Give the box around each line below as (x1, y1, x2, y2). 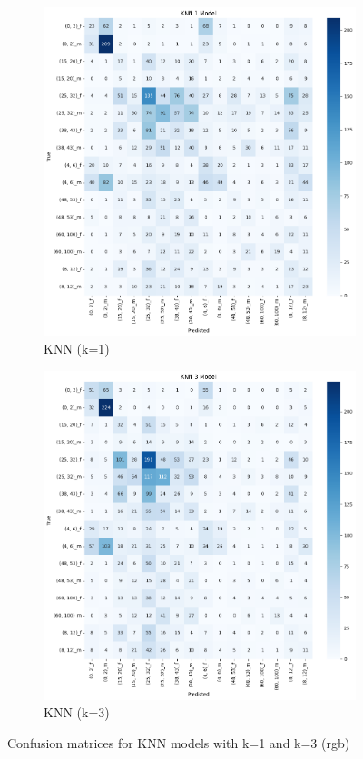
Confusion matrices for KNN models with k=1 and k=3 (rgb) (7, 733, 350, 752)
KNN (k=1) (44, 339, 110, 358)
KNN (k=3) (44, 703, 110, 722)
